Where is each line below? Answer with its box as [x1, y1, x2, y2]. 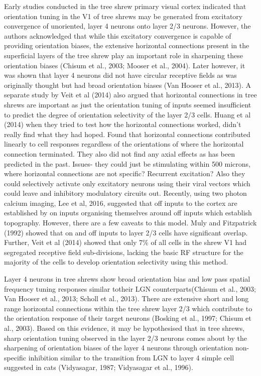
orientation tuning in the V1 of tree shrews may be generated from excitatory [4, 11, 243, 21]
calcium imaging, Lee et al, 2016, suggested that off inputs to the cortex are [4, 197, 237, 208]
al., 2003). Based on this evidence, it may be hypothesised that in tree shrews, [4, 323, 245, 333]
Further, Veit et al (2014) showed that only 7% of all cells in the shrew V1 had [4, 237, 247, 247]
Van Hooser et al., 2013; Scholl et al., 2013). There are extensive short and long [4, 293, 249, 304]
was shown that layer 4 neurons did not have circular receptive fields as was [4, 70, 237, 80]
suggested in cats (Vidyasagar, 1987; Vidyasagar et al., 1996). [4, 362, 193, 372]
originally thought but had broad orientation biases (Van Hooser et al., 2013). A [4, 79, 251, 90]
